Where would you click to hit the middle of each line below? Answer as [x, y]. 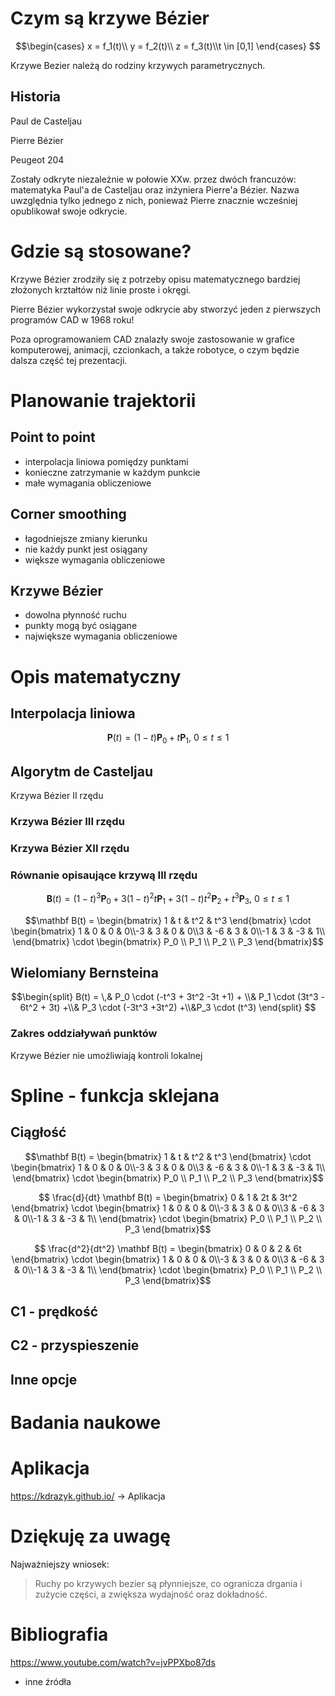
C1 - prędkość [54, 1312]
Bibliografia [59, 1634]
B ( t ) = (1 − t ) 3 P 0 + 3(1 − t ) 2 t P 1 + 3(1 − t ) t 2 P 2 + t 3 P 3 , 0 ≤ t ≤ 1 [168, 899]
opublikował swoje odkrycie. [69, 211]
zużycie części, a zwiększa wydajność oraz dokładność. [151, 1594]
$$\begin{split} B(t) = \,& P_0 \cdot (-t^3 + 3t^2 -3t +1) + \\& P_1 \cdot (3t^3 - [168, 997]
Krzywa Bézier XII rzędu [70, 848]
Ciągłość [38, 1132]
